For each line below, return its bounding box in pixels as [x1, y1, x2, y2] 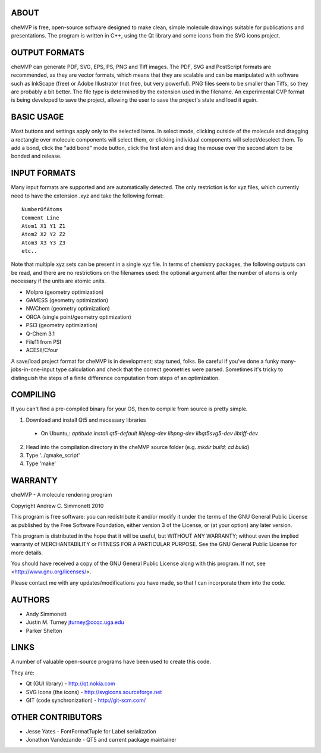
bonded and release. [11, 152, 62, 160]
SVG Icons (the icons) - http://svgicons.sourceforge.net [26, 688, 162, 695]
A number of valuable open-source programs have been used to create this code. [11, 658, 211, 666]
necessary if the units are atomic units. [11, 277, 106, 285]
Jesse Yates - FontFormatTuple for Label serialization [26, 727, 157, 735]
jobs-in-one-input [11, 366, 55, 373]
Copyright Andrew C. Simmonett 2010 [11, 502, 104, 509]
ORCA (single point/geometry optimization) [26, 313, 132, 321]
